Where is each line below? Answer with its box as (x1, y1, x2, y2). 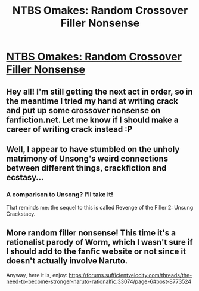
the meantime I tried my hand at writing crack (6, 96, 179, 106)
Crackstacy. (6, 210, 36, 217)
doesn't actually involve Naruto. (6, 256, 128, 266)
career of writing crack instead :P (6, 124, 133, 134)
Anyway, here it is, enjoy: (6, 272, 68, 279)
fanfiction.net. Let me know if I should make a (6, 114, 179, 125)
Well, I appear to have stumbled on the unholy (6, 144, 180, 154)
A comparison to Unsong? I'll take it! (6, 190, 113, 198)
